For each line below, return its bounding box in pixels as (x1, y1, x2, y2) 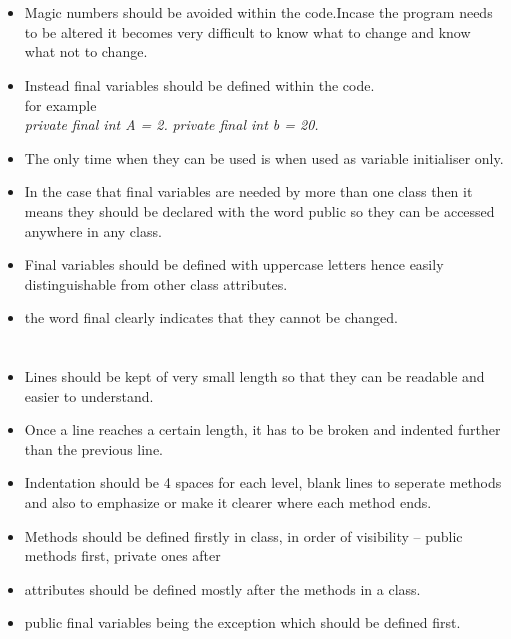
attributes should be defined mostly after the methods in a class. (24, 578, 421, 599)
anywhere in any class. (24, 220, 162, 241)
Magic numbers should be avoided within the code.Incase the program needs (24, 2, 493, 23)
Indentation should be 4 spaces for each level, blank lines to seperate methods (24, 472, 502, 493)
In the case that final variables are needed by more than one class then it (24, 181, 473, 202)
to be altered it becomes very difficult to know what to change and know (24, 21, 471, 42)
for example (24, 94, 97, 115)
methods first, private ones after (24, 545, 221, 566)
